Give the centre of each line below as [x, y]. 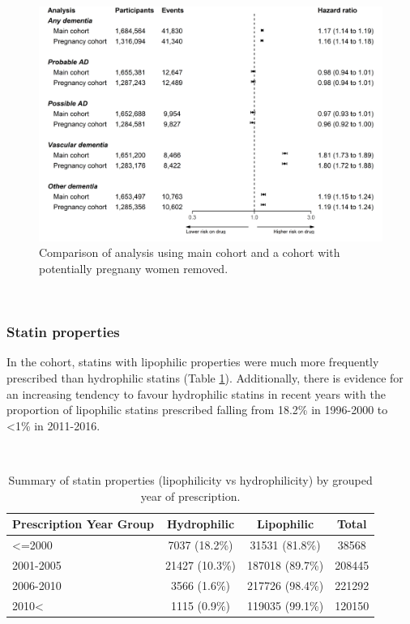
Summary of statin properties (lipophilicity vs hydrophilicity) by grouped [190, 480]
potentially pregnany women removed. [134, 269]
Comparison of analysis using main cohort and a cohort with [190, 252]
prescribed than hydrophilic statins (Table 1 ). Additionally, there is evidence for [205, 378]
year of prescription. [190, 496]
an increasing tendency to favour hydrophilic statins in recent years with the [196, 393]
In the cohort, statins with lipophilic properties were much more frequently [193, 362]
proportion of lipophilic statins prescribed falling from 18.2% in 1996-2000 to [197, 410]
